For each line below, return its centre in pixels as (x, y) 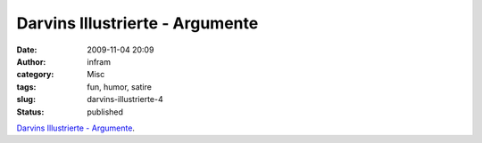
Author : (31, 61)
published (105, 112)
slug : (26, 99)
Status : (30, 112)
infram (99, 61)
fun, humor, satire (119, 87)
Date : (27, 50)
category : (35, 75)
